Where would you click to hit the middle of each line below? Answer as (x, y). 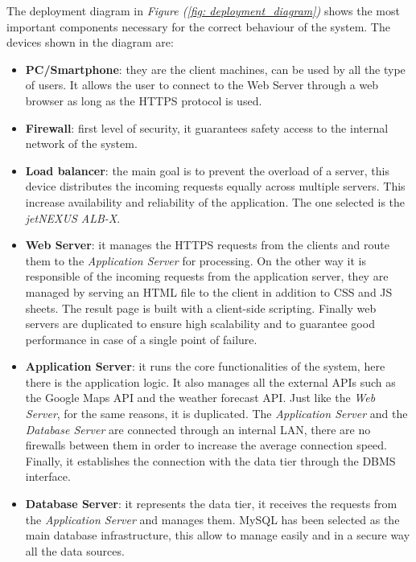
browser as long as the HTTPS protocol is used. (144, 100)
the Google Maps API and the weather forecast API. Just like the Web (200, 398)
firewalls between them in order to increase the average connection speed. (206, 445)
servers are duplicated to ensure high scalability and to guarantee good (200, 324)
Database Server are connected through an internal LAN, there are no (198, 429)
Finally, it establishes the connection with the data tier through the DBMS (210, 460)
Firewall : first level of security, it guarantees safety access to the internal (207, 127)
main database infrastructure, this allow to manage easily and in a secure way (218, 535)
